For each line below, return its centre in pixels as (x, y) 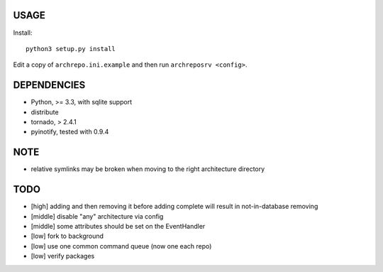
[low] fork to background (67, 236)
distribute (45, 112)
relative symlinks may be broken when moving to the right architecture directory (148, 169)
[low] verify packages (63, 256)
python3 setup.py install (71, 49)
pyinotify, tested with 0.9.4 (70, 132)
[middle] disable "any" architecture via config (97, 216)
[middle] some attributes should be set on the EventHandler (118, 226)
